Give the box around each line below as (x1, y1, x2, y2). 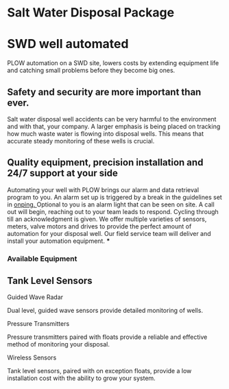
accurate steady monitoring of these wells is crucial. (7, 137, 155, 145)
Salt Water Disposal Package (7, 5, 175, 21)
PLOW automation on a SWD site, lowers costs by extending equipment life (7, 59, 219, 67)
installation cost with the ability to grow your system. (7, 374, 156, 382)
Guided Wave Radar (7, 293, 64, 301)
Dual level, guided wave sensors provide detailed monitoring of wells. (7, 307, 204, 315)
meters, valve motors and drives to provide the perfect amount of (7, 222, 192, 231)
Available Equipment (7, 254, 77, 263)
